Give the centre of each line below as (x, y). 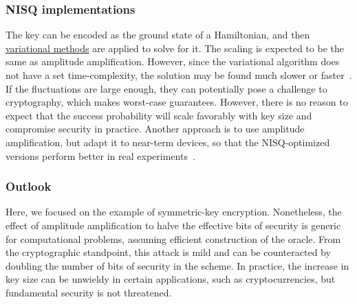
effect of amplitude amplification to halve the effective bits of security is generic (173, 225)
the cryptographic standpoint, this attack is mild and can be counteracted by (168, 252)
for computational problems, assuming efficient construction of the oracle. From (173, 238)
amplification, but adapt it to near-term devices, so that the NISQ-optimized (168, 142)
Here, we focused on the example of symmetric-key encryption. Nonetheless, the (174, 212)
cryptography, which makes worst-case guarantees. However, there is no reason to (177, 102)
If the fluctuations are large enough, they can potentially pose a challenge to (166, 88)
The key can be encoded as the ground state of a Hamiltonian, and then (158, 35)
